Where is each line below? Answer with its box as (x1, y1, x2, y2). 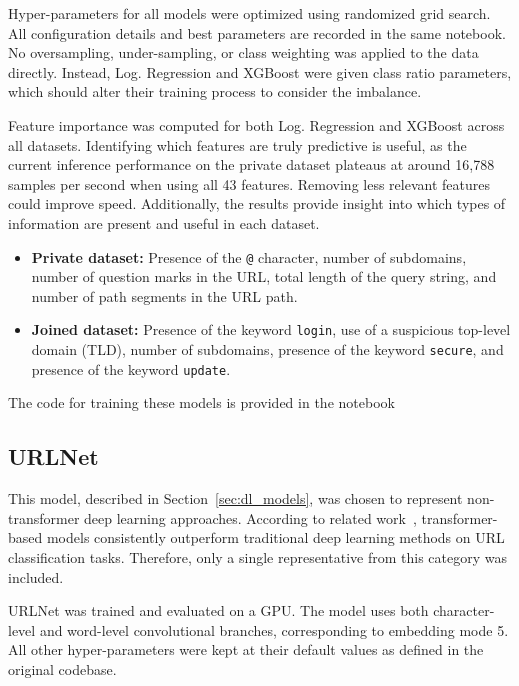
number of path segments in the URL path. (31, 285, 298, 306)
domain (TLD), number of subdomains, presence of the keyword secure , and (31, 339, 504, 360)
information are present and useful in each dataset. (8, 212, 320, 233)
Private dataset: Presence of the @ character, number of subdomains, (31, 246, 467, 267)
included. (8, 566, 64, 587)
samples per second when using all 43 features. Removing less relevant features (8, 173, 490, 194)
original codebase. (8, 658, 117, 679)
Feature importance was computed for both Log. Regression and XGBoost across (8, 114, 505, 135)
